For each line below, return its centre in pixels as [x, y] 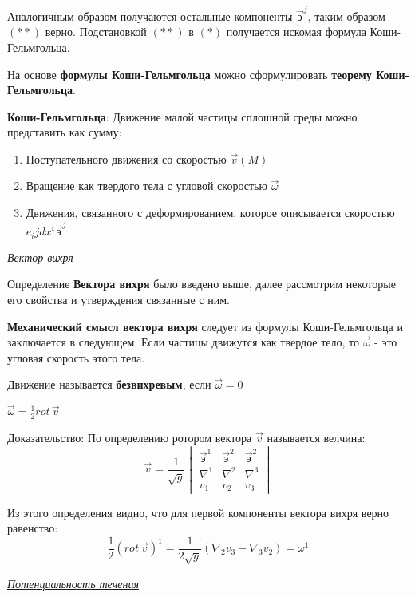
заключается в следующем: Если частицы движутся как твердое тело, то [183, 342]
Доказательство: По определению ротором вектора [130, 438]
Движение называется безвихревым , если [109, 384]
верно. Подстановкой [96, 32]
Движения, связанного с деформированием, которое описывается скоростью [210, 213]
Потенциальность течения [73, 583]
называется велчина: [316, 438]
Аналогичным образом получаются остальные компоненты [150, 16]
